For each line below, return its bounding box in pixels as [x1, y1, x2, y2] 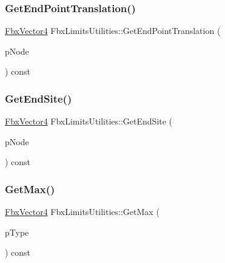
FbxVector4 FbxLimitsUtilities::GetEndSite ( [5, 115, 173, 128]
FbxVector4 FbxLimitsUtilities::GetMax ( [5, 205, 160, 218]
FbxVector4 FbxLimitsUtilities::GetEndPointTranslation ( [5, 24, 221, 37]
